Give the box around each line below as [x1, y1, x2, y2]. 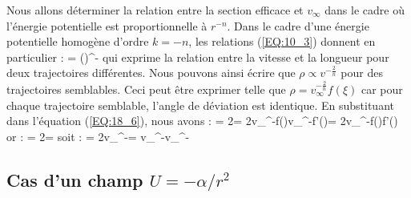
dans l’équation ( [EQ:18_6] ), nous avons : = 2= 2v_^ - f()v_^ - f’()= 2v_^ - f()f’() [6, 112, 398, 129]
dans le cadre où [324, 2, 405, 18]
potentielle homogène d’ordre [6, 33, 149, 50]
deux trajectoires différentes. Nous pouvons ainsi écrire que [6, 64, 296, 81]
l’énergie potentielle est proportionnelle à [6, 17, 208, 34]
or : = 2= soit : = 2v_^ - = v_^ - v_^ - [6, 127, 190, 144]
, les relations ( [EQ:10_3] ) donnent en [188, 33, 376, 50]
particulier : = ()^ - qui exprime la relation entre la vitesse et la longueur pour [6, 48, 389, 65]
